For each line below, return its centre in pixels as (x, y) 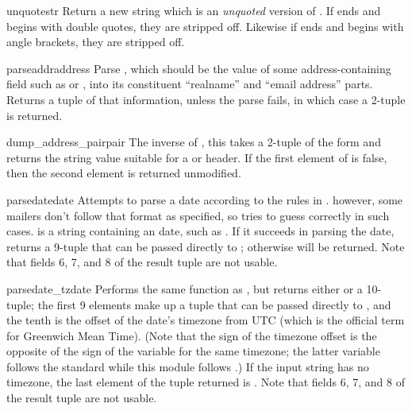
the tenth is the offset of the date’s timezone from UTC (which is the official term (206, 320)
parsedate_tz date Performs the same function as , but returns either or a (185, 288)
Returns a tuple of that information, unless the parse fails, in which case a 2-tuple (206, 99)
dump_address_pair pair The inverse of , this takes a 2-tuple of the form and (194, 142)
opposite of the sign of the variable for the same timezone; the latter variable (193, 351)
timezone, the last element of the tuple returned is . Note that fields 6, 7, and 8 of (206, 382)
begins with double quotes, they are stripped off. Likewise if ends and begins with (205, 26)
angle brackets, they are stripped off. (96, 42)
